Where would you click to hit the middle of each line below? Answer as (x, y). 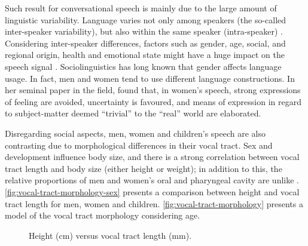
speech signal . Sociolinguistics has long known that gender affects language (143, 66)
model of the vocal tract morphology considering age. (103, 215)
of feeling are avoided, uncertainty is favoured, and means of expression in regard (153, 101)
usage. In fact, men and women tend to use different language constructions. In (150, 78)
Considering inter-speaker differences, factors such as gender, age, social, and (145, 43)
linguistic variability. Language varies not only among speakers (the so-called (146, 19)
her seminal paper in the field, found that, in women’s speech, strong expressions (153, 90)
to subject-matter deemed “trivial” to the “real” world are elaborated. (133, 113)
